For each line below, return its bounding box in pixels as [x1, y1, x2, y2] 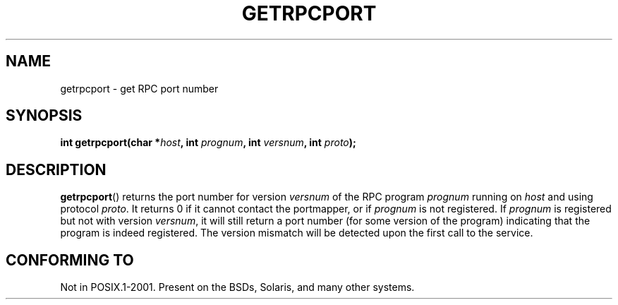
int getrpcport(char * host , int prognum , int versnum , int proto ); [60, 136, 356, 149]
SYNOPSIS [6, 107, 83, 125]
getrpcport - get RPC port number [60, 82, 219, 95]
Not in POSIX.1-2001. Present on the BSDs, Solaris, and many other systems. [60, 281, 415, 294]
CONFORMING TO [6, 251, 134, 269]
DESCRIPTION [6, 160, 107, 179]
